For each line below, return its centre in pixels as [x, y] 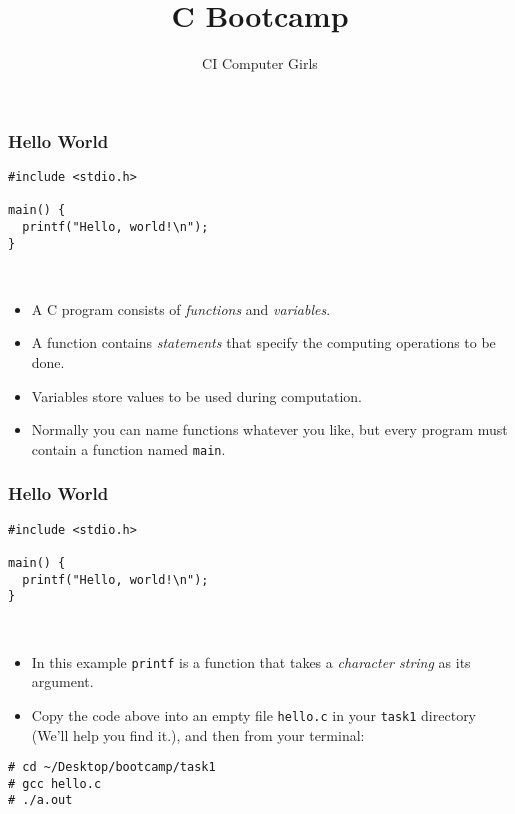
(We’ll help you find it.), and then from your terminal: [198, 734]
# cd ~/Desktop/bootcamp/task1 [112, 767]
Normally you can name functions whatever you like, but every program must [269, 429]
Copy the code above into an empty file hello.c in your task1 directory [254, 714]
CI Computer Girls [260, 63]
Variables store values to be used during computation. [197, 395]
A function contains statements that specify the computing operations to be [263, 342]
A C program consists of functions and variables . [181, 308]
